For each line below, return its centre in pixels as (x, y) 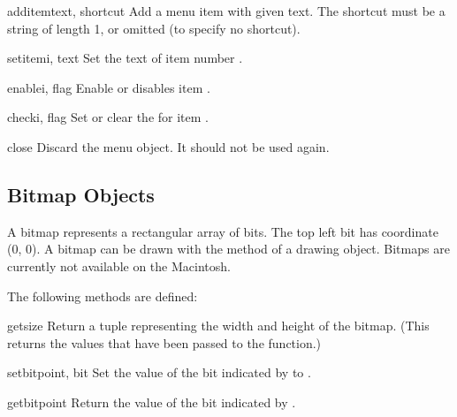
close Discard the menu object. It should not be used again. (168, 146)
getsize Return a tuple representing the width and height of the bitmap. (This (218, 326)
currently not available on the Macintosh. (119, 265)
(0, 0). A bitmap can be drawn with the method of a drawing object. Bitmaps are (228, 249)
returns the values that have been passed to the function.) (164, 342)
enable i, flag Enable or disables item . (109, 87)
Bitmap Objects (81, 194)
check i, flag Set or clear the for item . (108, 117)
